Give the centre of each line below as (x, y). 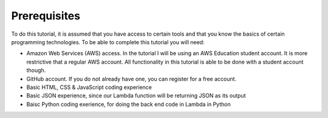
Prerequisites (46, 16)
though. (36, 70)
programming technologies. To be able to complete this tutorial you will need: (108, 42)
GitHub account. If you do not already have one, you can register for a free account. (132, 79)
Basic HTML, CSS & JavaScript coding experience (89, 87)
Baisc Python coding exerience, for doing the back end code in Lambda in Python (128, 104)
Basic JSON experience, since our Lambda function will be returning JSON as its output (136, 96)
